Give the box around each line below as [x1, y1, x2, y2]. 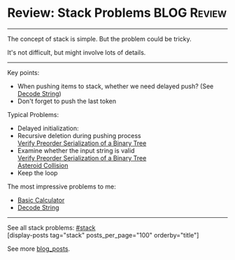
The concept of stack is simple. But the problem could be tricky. [7, 34, 192, 43]
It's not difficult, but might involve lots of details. [7, 48, 146, 57]
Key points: [7, 68, 40, 76]
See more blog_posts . [7, 244, 71, 253]
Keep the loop [17, 168, 58, 177]
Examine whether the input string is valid [17, 146, 135, 155]
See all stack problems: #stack [7, 223, 96, 232]
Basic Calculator [17, 196, 65, 204]
